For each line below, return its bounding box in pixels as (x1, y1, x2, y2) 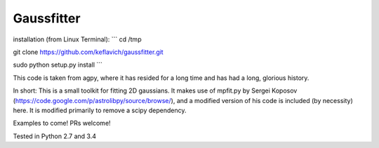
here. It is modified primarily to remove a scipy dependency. (13, 106, 187, 114)
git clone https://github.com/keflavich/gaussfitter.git (13, 48, 164, 56)
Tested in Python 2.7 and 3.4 (13, 132, 96, 140)
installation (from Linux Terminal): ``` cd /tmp (13, 35, 142, 43)
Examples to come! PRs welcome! (13, 119, 112, 128)
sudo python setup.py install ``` (13, 60, 103, 69)
